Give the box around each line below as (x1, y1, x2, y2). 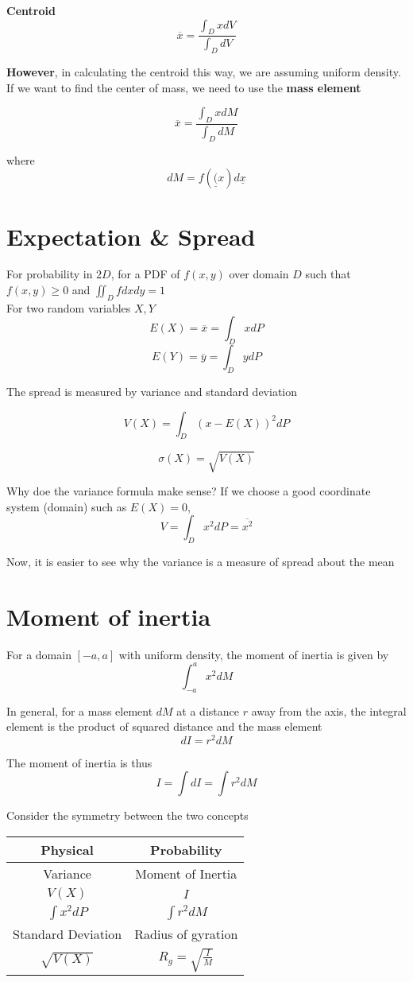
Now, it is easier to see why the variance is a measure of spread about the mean (6, 553, 395, 569)
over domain (229, 266, 289, 282)
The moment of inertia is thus (6, 754, 152, 770)
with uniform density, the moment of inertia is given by (118, 646, 389, 662)
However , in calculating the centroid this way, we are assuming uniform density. (6, 64, 401, 80)
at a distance (176, 702, 239, 719)
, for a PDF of (110, 266, 180, 282)
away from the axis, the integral (251, 702, 407, 719)
